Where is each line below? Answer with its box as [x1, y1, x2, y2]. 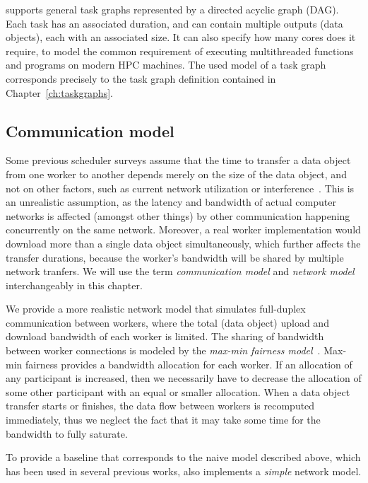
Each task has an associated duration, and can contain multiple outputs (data [6, 16, 343, 30]
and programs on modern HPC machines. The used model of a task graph [6, 57, 326, 72]
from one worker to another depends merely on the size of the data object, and [6, 166, 347, 181]
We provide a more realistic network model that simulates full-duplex [6, 301, 306, 316]
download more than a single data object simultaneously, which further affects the [6, 235, 361, 250]
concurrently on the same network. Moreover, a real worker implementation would [6, 222, 361, 237]
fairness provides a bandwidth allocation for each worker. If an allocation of [25, 356, 352, 371]
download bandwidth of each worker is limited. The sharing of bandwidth [6, 329, 324, 344]
